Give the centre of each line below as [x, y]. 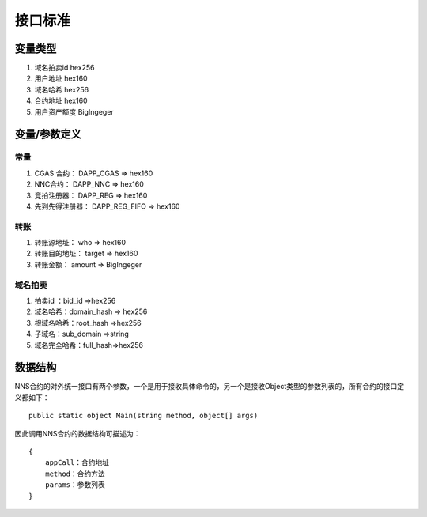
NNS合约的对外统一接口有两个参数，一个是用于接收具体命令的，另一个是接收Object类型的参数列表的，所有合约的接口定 [210, 387]
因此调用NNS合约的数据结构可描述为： [78, 433]
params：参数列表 [75, 485]
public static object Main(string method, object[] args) [144, 416]
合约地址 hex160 [61, 101]
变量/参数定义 [48, 134]
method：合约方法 [75, 474]
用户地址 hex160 [61, 78]
